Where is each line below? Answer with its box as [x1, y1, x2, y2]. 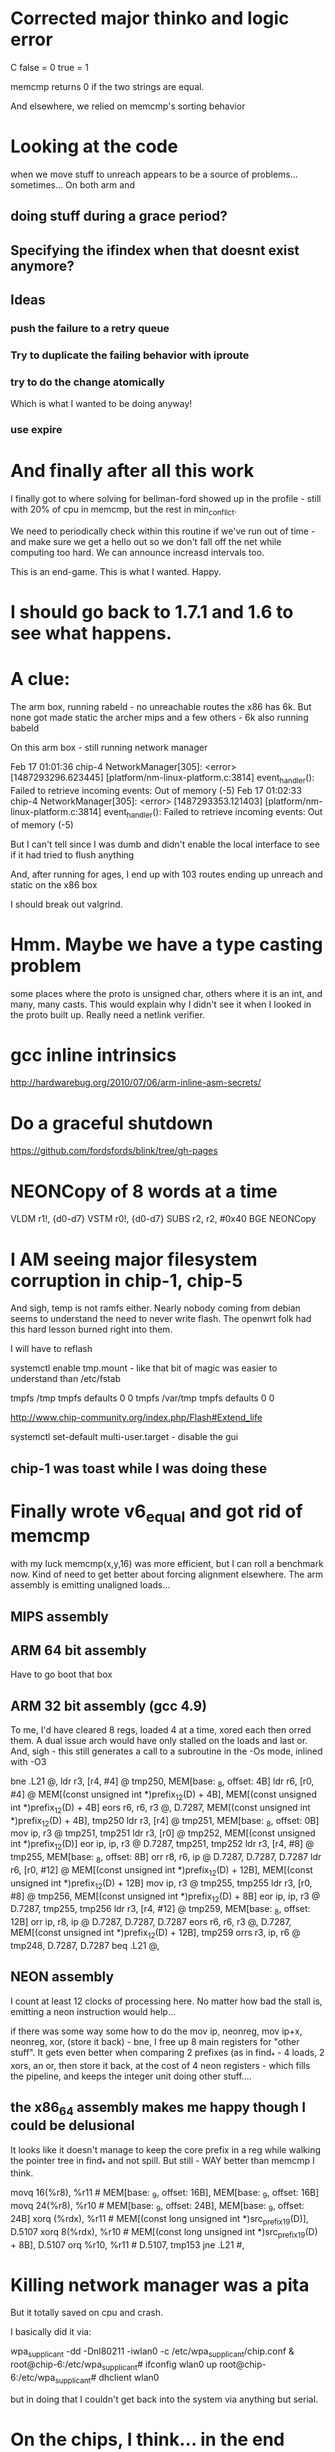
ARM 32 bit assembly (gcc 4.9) [10, 1697, 208, 1714]
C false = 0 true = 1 [10, 61, 89, 73]
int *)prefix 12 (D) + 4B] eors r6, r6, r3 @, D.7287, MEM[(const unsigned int [10, 1801, 311, 1816]
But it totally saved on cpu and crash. [10, 2307, 164, 2319]
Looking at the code [10, 135, 178, 158]
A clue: [10, 668, 71, 691]
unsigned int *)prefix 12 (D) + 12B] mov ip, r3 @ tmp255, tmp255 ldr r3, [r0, [10, 1877, 313, 1891]
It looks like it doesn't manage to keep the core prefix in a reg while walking [10, 2143, 322, 2156]
